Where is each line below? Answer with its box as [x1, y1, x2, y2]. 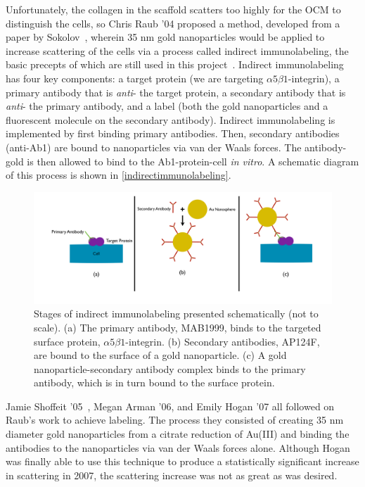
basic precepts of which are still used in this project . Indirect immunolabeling [6, 57, 344, 72]
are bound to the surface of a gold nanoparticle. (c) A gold [34, 348, 287, 362]
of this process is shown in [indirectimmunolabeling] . [6, 167, 231, 182]
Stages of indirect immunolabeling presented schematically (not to [34, 306, 319, 321]
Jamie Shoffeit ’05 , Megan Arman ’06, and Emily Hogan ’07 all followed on [6, 398, 335, 413]
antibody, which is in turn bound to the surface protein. [34, 375, 275, 390]
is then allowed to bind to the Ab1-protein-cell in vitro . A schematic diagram [27, 153, 359, 168]
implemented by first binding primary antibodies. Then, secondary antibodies [6, 126, 340, 141]
